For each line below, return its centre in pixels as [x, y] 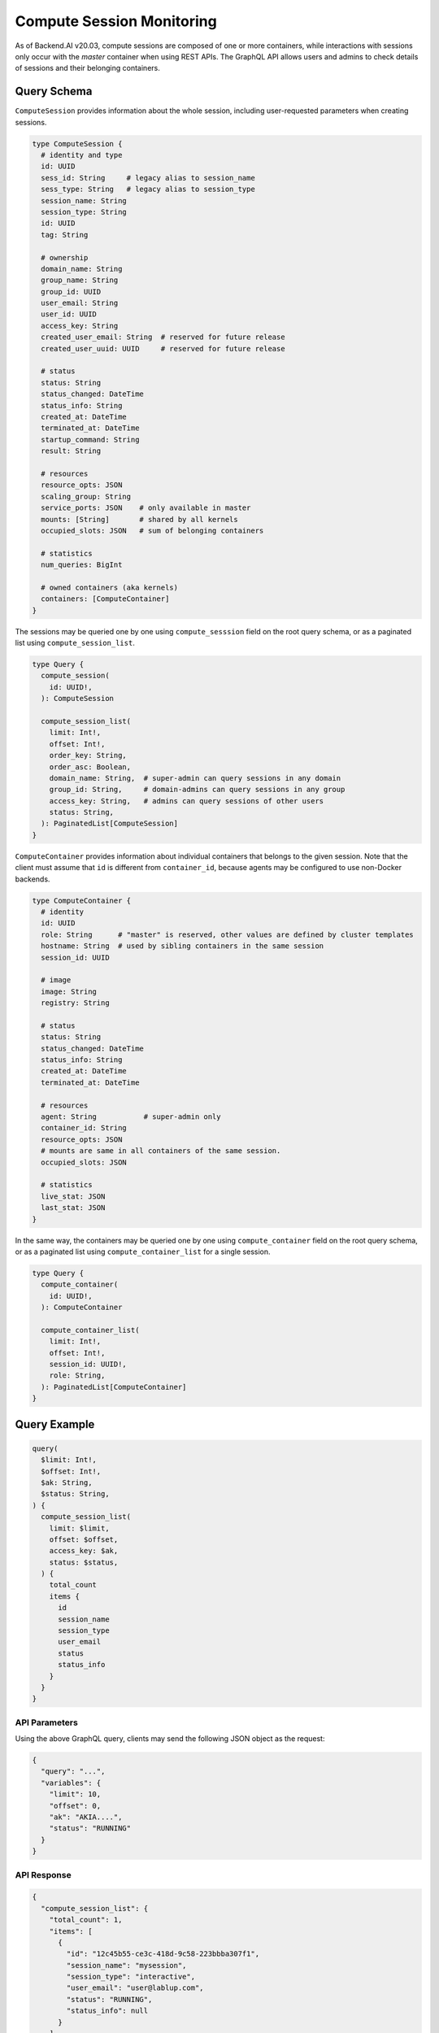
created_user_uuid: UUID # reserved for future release [163, 348]
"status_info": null [107, 2011]
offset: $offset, [84, 1539]
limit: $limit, [79, 1528]
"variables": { [71, 1783]
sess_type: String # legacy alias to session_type [148, 189]
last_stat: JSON [73, 1208]
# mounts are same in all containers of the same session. [161, 1151]
